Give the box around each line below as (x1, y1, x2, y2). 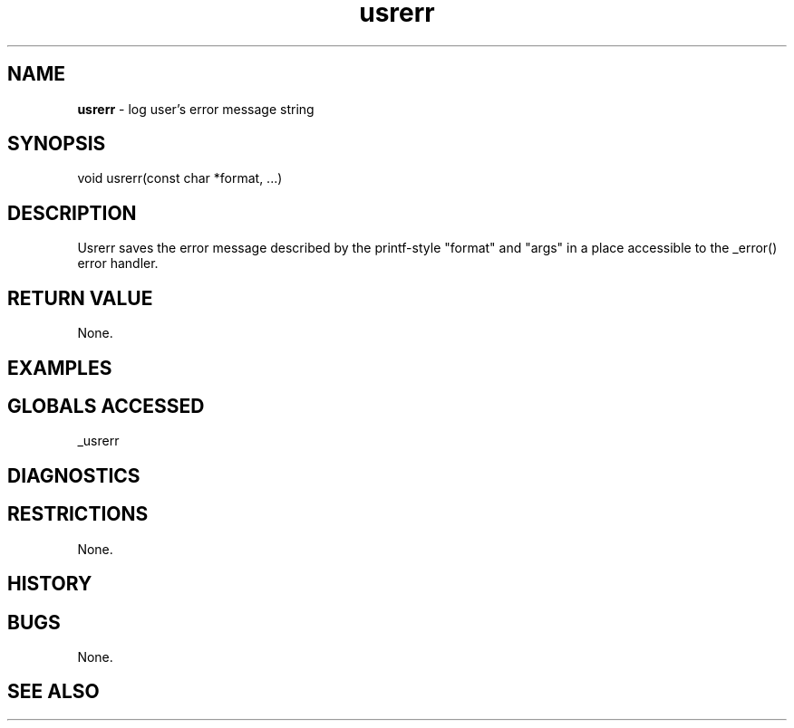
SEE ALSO (7, 680, 100, 704)
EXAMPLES (7, 356, 112, 379)
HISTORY (7, 572, 92, 596)
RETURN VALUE (7, 286, 153, 310)
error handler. (77, 255, 159, 272)
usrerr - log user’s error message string (77, 101, 315, 117)
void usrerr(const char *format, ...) (77, 170, 283, 187)
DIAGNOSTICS (7, 464, 140, 487)
